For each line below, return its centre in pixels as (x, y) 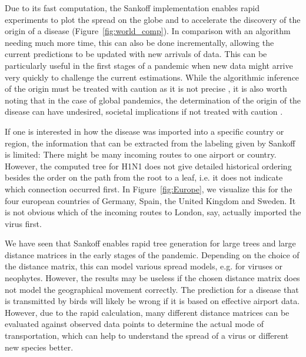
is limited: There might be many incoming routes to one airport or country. (141, 154)
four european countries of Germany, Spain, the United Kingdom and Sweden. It (150, 200)
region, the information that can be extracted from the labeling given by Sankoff (150, 143)
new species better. (39, 347)
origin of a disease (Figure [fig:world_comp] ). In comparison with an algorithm (148, 31)
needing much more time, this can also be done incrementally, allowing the (139, 42)
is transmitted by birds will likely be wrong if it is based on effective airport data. (152, 301)
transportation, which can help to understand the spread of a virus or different (147, 336)
